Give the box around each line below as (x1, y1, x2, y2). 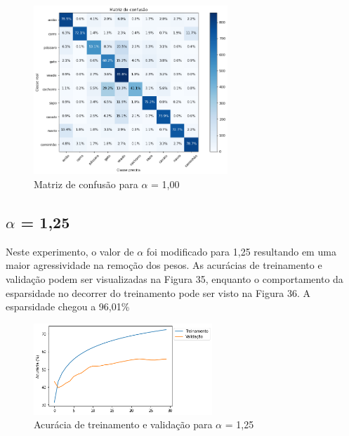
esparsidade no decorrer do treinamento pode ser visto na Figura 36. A (6, 285, 310, 300)
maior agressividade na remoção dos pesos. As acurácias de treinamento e (6, 258, 322, 272)
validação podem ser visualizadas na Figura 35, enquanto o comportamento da (6, 271, 343, 286)
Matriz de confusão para (34, 176, 138, 191)
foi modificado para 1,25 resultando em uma (146, 244, 336, 258)
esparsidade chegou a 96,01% (6, 299, 130, 314)
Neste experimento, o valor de (6, 244, 134, 258)
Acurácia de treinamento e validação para (34, 417, 213, 432)
